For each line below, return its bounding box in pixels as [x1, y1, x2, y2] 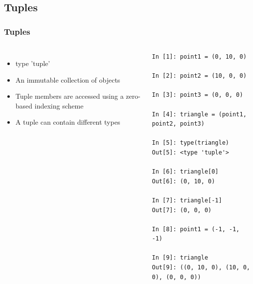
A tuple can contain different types [15, 117, 120, 127]
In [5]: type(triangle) [152, 139, 229, 147]
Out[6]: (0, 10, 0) [152, 177, 215, 185]
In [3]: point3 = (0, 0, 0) [152, 91, 243, 99]
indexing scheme [34, 100, 84, 110]
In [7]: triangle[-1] [152, 197, 222, 204]
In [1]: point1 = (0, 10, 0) [152, 53, 247, 60]
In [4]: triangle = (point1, [152, 110, 247, 118]
